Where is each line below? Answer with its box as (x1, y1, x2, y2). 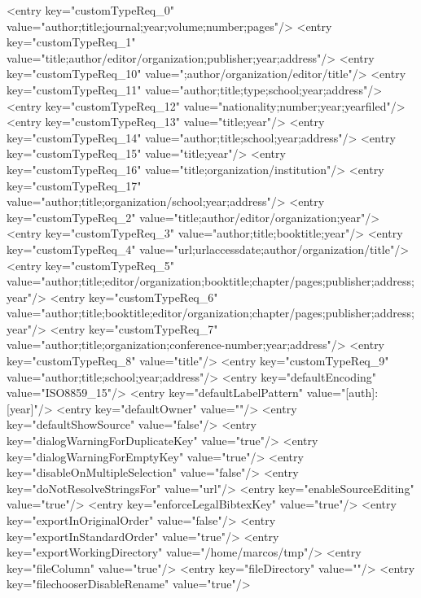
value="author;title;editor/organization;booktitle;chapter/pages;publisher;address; (7, 273, 414, 290)
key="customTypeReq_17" (7, 177, 142, 194)
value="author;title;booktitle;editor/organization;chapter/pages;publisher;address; (7, 304, 414, 321)
